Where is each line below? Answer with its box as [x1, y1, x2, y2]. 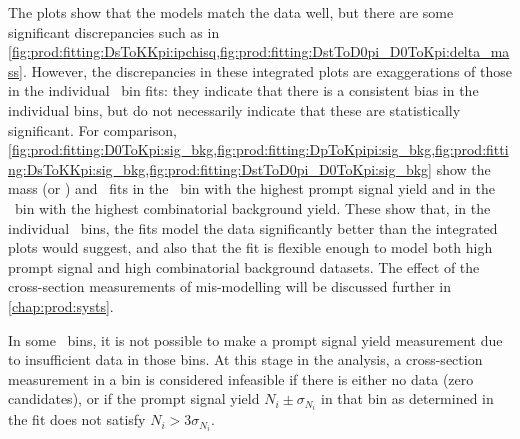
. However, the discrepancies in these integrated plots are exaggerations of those [22, 60, 512, 81]
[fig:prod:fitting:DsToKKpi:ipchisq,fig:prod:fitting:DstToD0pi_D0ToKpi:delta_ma [8, 41, 510, 62]
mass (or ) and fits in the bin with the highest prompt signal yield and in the [8, 178, 495, 199]
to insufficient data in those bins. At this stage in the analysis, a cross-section [8, 349, 483, 370]
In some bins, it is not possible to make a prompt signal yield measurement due [8, 329, 503, 350]
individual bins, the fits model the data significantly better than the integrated [8, 217, 498, 238]
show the [436, 158, 491, 179]
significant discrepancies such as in [8, 21, 220, 42]
